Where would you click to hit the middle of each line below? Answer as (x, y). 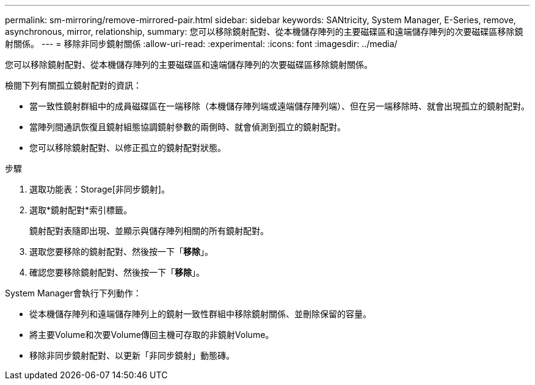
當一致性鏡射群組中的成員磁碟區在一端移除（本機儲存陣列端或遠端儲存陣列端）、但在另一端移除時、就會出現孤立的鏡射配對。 (279, 106)
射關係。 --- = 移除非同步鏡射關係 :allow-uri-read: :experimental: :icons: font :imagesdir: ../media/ (201, 44)
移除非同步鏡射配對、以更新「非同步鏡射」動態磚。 (132, 355)
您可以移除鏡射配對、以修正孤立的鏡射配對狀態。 (128, 148)
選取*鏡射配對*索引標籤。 (81, 210)
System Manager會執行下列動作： (73, 293)
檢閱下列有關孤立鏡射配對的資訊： (73, 85)
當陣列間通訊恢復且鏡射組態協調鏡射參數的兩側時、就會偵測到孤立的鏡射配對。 (187, 127)
